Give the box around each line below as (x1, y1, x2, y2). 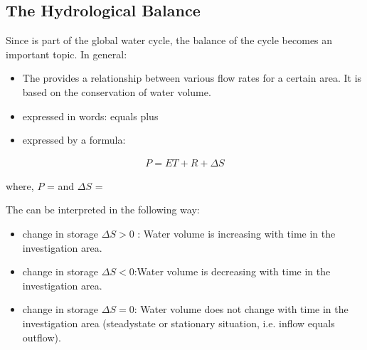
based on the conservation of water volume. (22, 84, 211, 99)
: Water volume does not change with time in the (134, 302, 349, 317)
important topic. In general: (6, 46, 127, 61)
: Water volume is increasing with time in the (137, 226, 336, 240)
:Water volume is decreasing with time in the (134, 264, 331, 279)
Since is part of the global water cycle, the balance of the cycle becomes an (6, 33, 333, 48)
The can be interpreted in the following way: (6, 202, 200, 217)
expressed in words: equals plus (22, 108, 159, 123)
